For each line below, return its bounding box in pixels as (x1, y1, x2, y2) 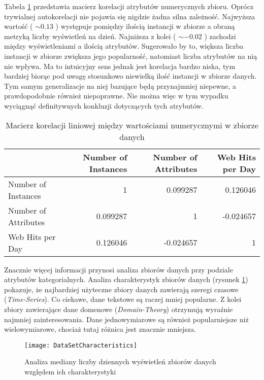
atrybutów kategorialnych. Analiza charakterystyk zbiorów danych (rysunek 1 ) (4, 274, 248, 285)
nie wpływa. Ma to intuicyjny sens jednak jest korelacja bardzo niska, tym (4, 60, 236, 71)
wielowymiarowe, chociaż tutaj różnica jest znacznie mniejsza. (4, 324, 196, 334)
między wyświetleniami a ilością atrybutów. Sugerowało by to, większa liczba (4, 41, 244, 51)
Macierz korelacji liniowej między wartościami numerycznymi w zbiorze (6, 119, 258, 131)
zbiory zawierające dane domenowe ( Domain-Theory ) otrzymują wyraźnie (4, 303, 233, 314)
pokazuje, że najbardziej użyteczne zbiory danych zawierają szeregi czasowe (4, 284, 239, 294)
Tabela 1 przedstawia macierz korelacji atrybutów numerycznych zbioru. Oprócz (4, 1, 254, 11)
